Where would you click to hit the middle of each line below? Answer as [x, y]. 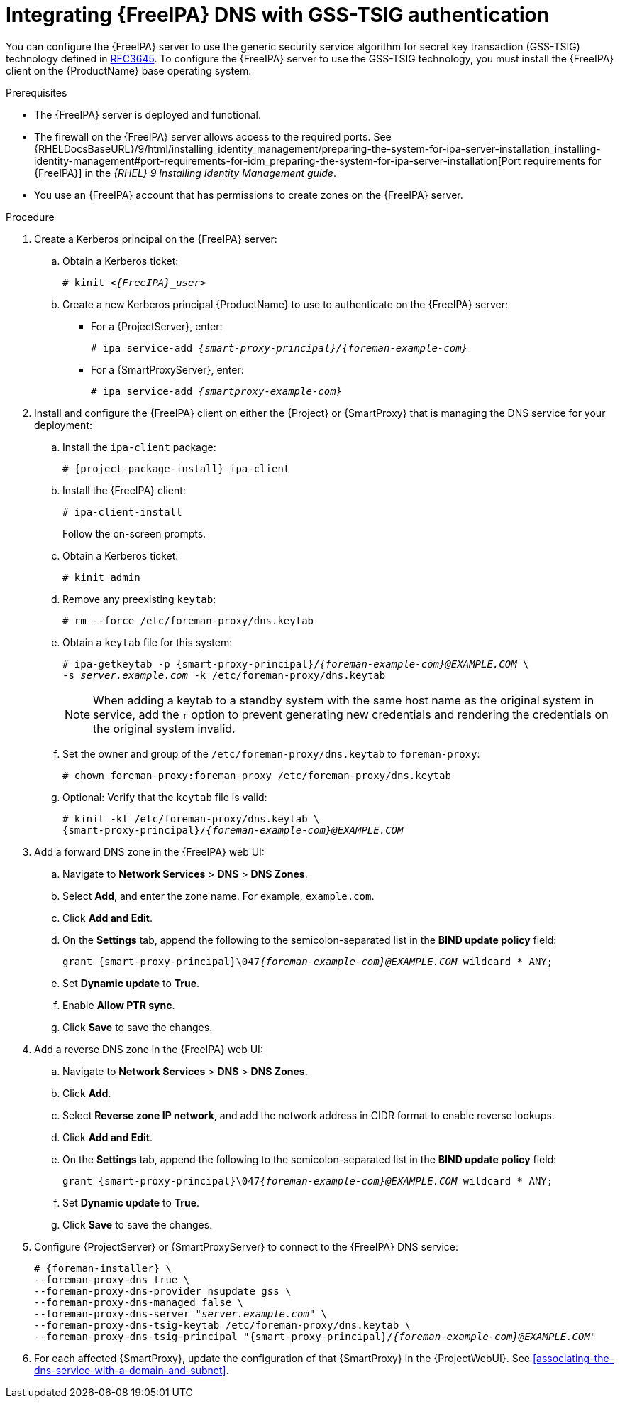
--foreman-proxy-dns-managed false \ [139, 1302]
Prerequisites [37, 92]
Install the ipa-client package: [139, 447]
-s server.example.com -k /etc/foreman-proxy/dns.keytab [224, 675]
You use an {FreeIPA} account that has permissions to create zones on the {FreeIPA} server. [249, 195]
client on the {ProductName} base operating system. [129, 70]
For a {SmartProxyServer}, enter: [167, 369]
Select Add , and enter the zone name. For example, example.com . [218, 896]
